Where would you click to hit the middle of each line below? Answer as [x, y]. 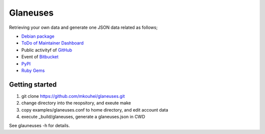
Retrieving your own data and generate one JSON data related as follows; [83, 27]
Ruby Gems [33, 70]
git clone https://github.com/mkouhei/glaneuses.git [73, 96]
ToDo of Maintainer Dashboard [53, 43]
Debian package [38, 36]
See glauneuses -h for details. [40, 126]
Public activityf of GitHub [47, 50]
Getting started [33, 84]
